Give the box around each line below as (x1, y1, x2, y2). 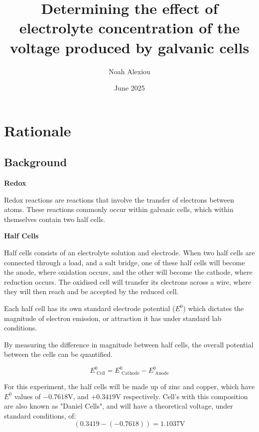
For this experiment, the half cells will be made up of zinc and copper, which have (4, 381, 255, 391)
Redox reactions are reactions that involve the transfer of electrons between (4, 194, 234, 205)
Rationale (4, 120, 71, 140)
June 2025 (114, 83, 145, 93)
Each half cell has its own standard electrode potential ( (4, 303, 175, 314)
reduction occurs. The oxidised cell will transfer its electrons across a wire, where (4, 276, 252, 287)
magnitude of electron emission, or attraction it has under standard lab (4, 313, 222, 323)
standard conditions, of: (4, 410, 76, 421)
